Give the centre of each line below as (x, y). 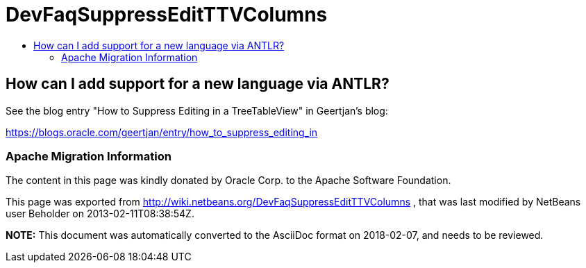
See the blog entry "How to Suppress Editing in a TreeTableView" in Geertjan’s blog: (197, 110)
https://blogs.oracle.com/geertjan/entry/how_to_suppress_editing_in (162, 132)
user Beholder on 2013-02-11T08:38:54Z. (100, 214)
